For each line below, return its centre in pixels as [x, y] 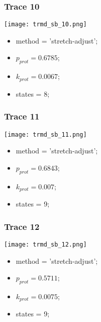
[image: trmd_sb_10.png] [45, 25]
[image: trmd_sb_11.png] [45, 134]
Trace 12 [22, 226]
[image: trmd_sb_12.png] [45, 244]
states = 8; [33, 93]
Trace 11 [22, 116]
